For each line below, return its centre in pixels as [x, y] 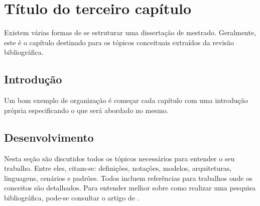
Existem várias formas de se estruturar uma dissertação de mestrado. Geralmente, [130, 32]
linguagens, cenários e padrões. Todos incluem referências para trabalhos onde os [128, 178]
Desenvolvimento [49, 137]
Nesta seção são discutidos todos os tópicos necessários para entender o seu [119, 158]
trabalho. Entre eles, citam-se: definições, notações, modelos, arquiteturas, [118, 168]
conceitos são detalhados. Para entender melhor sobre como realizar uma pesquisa [130, 188]
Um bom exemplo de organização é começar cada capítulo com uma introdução [126, 100]
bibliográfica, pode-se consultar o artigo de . [72, 197]
